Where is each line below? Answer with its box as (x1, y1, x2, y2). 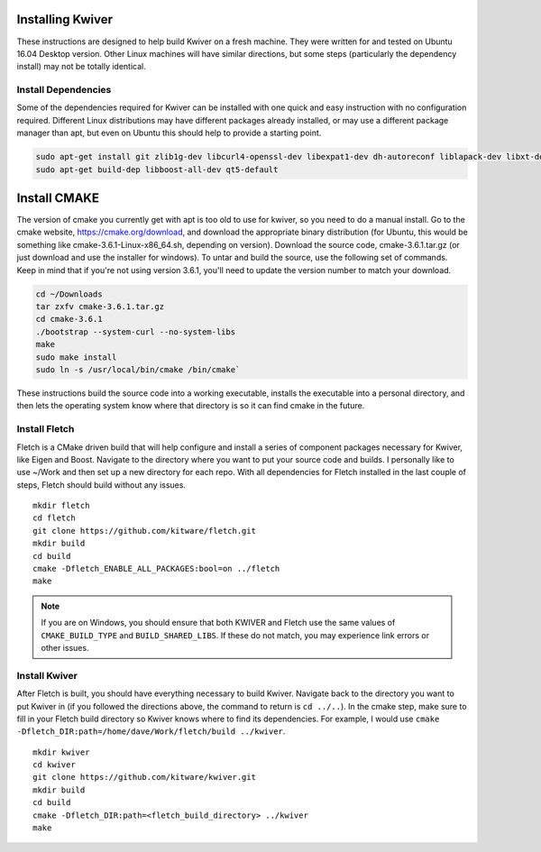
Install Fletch (16, 423, 75, 435)
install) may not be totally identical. (16, 61, 146, 72)
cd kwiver (32, 760, 76, 770)
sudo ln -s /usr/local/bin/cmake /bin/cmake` (35, 364, 241, 374)
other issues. (41, 642, 89, 653)
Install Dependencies (16, 84, 112, 96)
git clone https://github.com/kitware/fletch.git (32, 526, 257, 536)
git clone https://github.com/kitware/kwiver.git (32, 772, 257, 783)
